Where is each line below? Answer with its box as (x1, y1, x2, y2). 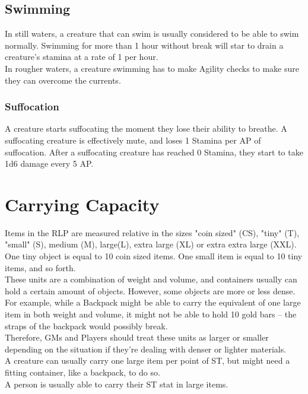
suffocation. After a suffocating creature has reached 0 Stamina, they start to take (5, 145, 303, 158)
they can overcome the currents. (5, 74, 121, 86)
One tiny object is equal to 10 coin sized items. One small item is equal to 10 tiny (5, 250, 303, 262)
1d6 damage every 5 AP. (5, 157, 94, 170)
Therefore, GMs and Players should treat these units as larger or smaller (5, 331, 269, 344)
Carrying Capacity (5, 192, 160, 216)
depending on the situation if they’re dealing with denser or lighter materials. (5, 342, 287, 355)
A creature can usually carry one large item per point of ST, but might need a (5, 354, 290, 367)
